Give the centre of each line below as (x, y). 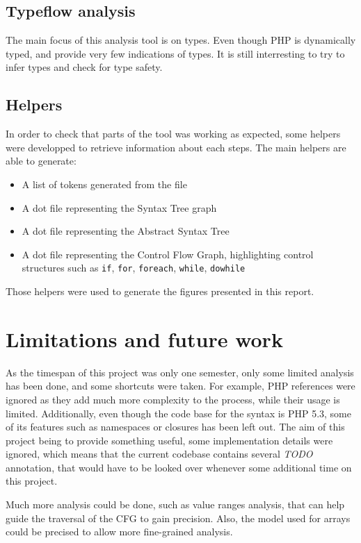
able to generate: (41, 161)
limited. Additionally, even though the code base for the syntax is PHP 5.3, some (178, 413)
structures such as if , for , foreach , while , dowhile (134, 268)
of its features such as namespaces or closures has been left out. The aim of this (175, 427)
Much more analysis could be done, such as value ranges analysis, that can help (175, 504)
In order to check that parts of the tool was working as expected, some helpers (173, 134)
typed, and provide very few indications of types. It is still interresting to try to (175, 53)
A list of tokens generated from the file (104, 184)
